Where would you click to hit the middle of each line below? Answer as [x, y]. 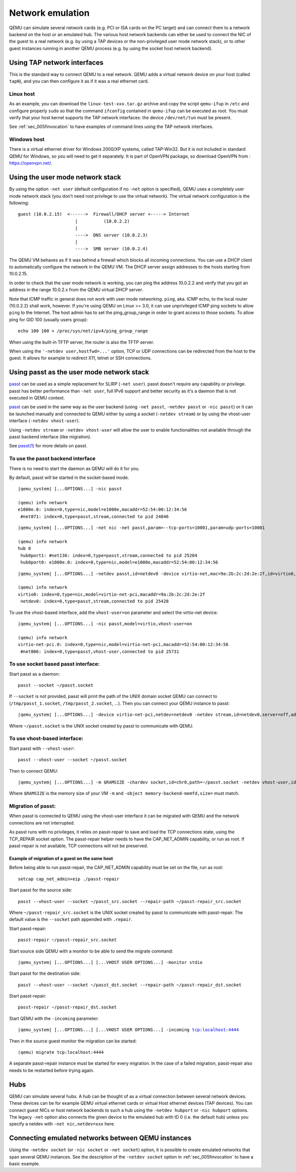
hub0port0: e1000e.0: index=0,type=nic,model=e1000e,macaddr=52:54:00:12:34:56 [119, 563]
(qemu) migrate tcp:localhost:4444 [61, 1052]
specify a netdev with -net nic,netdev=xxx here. [62, 1124]
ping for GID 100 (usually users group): [49, 319]
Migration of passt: [33, 806]
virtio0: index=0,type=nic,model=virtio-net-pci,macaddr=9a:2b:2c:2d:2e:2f [111, 594]
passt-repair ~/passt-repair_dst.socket [67, 1007]
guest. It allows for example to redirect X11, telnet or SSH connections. [80, 358]
